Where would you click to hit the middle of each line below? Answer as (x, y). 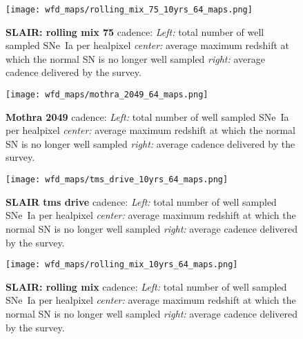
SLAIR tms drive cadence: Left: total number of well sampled (141, 201)
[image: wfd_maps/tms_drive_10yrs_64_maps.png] (117, 180)
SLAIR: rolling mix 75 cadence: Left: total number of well (135, 31)
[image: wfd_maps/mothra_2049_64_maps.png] (107, 95)
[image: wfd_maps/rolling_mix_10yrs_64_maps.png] (122, 265)
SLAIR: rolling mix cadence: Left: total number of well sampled (146, 286)
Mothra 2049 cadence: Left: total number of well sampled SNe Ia (147, 116)
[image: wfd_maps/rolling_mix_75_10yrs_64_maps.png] (129, 10)
